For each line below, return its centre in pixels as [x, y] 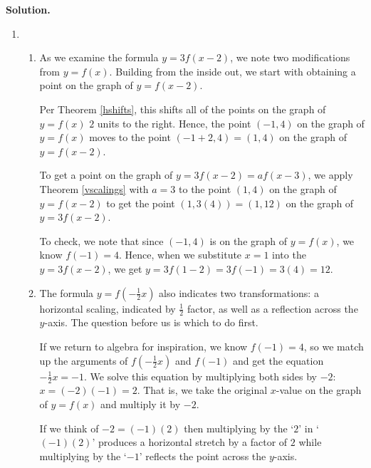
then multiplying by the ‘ [239, 428]
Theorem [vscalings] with [94, 188]
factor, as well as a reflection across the [272, 308]
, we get [125, 268]
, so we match [334, 346]
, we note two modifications [290, 57]
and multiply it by [141, 404]
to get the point [141, 203]
